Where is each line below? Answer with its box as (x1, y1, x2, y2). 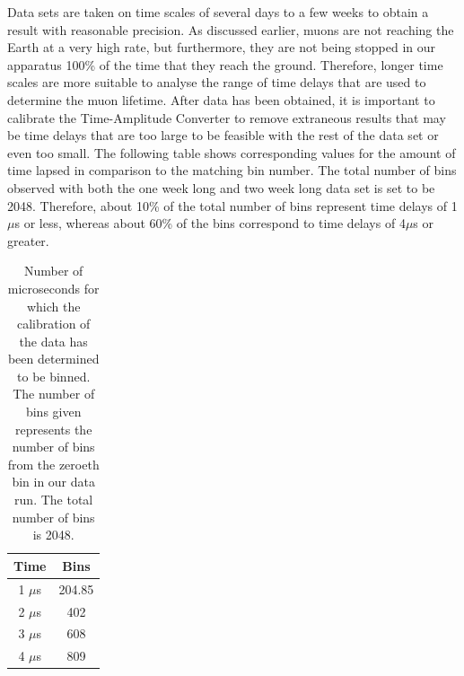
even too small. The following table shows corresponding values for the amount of (7, 143, 456, 162)
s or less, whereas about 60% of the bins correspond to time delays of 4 (14, 214, 406, 233)
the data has (19, 331, 88, 350)
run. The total (14, 490, 93, 509)
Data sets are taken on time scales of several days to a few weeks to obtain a (7, 3, 429, 21)
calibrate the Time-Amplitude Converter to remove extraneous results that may (7, 108, 446, 127)
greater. (7, 231, 49, 250)
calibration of (17, 314, 91, 333)
